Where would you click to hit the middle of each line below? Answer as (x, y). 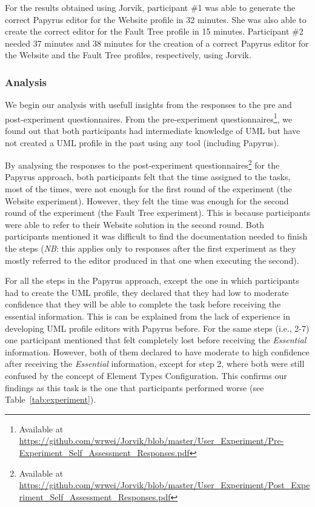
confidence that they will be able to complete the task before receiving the (143, 304)
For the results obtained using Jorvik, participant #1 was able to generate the (150, 7)
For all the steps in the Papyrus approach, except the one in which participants (152, 280)
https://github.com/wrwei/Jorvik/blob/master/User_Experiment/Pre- (151, 441)
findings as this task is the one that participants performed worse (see (134, 387)
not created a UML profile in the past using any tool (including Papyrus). (142, 142)
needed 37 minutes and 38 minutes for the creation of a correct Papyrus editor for (157, 43)
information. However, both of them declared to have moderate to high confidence (157, 351)
